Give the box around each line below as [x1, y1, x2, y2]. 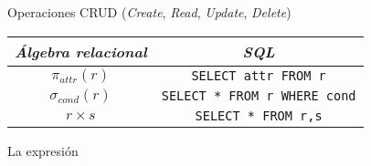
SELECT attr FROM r [191, 67, 326, 83]
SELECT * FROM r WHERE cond [161, 88, 356, 103]
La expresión [7, 140, 79, 160]
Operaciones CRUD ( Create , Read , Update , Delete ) [7, 3, 291, 21]
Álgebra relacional [15, 40, 147, 62]
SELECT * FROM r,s [195, 108, 323, 123]
